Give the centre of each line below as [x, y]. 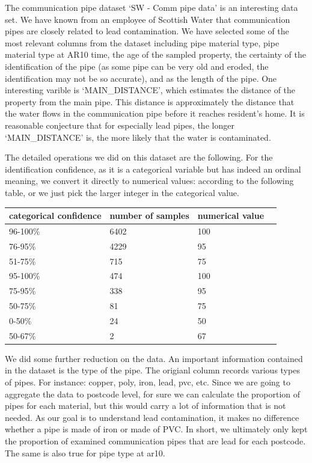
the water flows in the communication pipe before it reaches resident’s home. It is [155, 113]
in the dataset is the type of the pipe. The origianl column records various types [152, 370]
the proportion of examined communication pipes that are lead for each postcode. [155, 441]
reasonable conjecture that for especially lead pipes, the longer [120, 125]
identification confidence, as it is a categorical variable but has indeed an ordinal [153, 169]
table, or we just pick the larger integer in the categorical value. [122, 192]
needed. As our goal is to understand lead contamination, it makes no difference [152, 417]
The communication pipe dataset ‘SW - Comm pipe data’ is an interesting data [151, 7]
